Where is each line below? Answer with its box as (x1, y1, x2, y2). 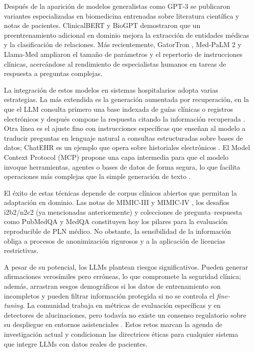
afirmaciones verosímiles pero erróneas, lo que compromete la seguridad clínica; (4, 271, 241, 281)
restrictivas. (4, 245, 39, 255)
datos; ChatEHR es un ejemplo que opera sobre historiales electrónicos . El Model (4, 142, 250, 152)
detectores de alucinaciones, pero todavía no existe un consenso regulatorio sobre (4, 309, 246, 320)
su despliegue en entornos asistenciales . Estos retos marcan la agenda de (4, 319, 223, 329)
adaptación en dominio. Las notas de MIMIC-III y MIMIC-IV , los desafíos (4, 197, 230, 207)
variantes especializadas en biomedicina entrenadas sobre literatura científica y (4, 10, 239, 21)
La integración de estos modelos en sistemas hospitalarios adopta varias (4, 84, 218, 95)
